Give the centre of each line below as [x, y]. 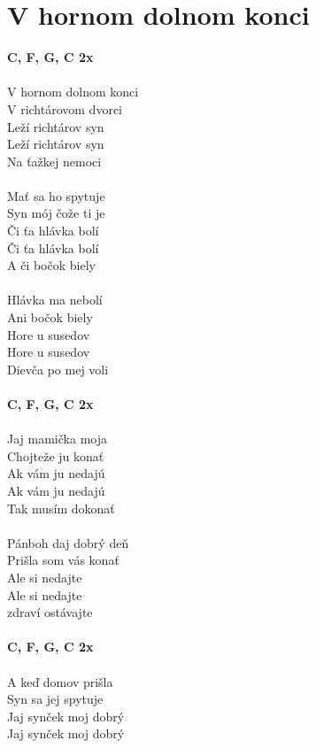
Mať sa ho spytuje [56, 195]
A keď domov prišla [60, 681]
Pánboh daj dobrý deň [68, 542]
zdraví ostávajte [50, 612]
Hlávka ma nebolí [55, 300]
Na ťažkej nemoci [54, 161]
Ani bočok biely [50, 317]
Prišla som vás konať [63, 560]
